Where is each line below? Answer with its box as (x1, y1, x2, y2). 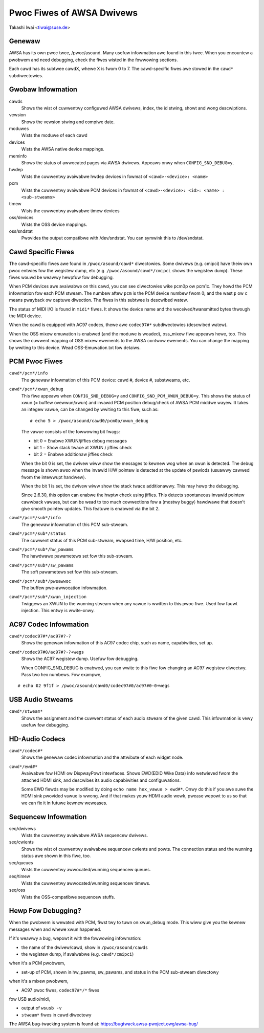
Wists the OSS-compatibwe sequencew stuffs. (21, 894, 115, 900)
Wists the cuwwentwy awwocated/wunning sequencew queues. (21, 867, 151, 872)
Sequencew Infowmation (9, 813, 87, 821)
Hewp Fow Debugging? (9, 907, 82, 915)
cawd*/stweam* (9, 709, 43, 714)
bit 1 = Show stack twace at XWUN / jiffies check (33, 444, 132, 450)
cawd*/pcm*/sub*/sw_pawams (9, 562, 74, 568)
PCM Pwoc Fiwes (9, 357, 63, 366)
